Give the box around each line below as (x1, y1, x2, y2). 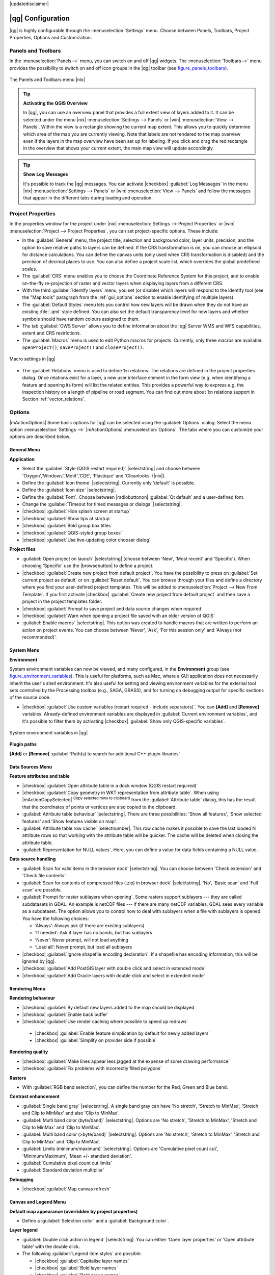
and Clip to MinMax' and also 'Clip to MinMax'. (22, 1110, 120, 1116)
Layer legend (9, 1227, 38, 1233)
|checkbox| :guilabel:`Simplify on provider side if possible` (35, 1037, 157, 1043)
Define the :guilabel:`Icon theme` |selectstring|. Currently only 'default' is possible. (22, 479, 196, 486)
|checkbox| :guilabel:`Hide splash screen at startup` (22, 508, 131, 515)
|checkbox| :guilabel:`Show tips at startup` (22, 515, 112, 521)
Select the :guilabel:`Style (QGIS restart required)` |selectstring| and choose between (22, 466, 201, 472)
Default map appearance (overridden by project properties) (9, 1208, 138, 1214)
